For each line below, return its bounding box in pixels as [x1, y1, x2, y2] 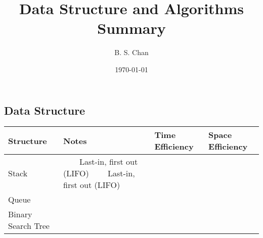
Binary [8, 208, 32, 220]
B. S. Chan [114, 47, 149, 58]
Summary [97, 18, 166, 38]
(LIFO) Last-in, [63, 167, 135, 179]
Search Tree [8, 220, 50, 232]
